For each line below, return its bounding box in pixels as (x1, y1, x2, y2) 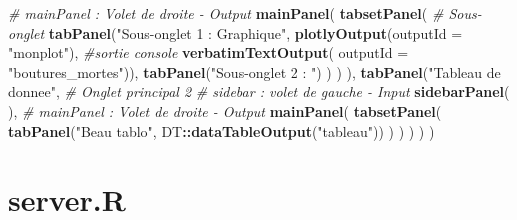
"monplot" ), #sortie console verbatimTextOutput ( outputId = (8, 42, 409, 63)
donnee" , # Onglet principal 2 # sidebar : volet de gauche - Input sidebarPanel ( (8, 81, 510, 102)
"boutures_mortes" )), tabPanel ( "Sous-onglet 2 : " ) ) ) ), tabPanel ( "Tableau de (8, 61, 501, 82)
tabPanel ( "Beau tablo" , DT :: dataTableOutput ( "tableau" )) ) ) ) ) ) (8, 120, 435, 141)
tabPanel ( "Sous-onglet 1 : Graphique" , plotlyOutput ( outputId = (48, 22, 463, 43)
